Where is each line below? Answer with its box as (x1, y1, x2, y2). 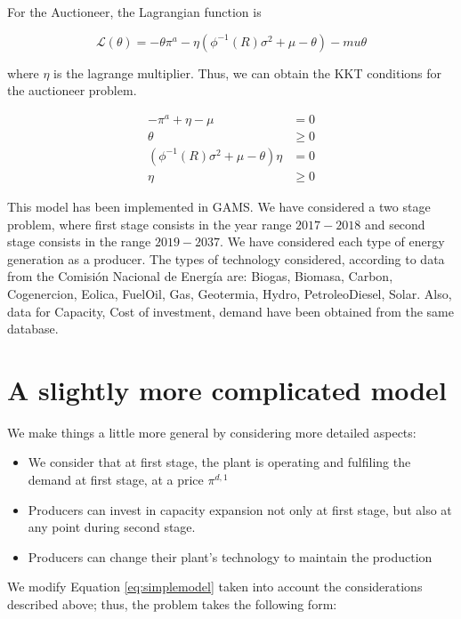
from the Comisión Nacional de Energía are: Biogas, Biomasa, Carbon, (7, 267, 393, 285)
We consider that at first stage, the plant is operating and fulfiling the (28, 453, 411, 471)
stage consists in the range (7, 232, 151, 251)
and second (364, 214, 425, 233)
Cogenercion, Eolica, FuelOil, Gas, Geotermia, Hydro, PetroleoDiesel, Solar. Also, (7, 284, 452, 302)
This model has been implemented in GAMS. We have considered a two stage (7, 197, 431, 215)
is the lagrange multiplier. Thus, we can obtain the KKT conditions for (53, 63, 442, 82)
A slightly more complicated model (7, 371, 447, 407)
